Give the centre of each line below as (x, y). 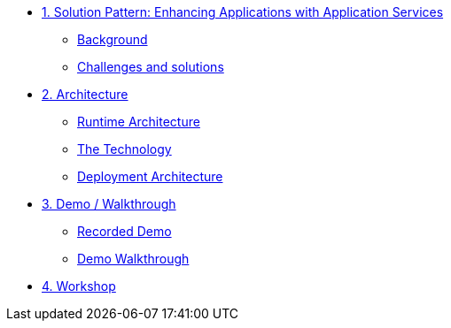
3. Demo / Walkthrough (109, 204)
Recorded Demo (124, 231)
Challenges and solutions (151, 67)
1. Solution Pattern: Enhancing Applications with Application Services (243, 12)
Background (113, 39)
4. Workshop (79, 286)
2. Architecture (85, 94)
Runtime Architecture (139, 122)
